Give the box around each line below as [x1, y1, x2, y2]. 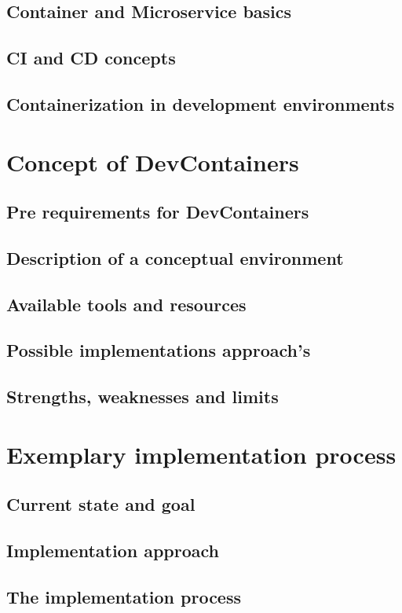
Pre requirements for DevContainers [6, 200, 309, 224]
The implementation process [6, 584, 241, 608]
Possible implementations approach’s [6, 338, 311, 362]
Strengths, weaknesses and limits [6, 384, 279, 409]
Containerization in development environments [6, 91, 395, 116]
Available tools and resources [6, 292, 247, 316]
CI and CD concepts [6, 46, 176, 70]
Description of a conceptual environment [6, 245, 344, 270]
